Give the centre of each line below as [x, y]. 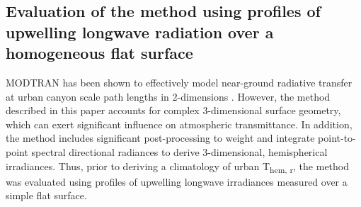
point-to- [337, 138]
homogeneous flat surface [99, 53]
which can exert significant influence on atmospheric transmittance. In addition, [179, 124]
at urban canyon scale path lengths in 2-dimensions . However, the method [168, 96]
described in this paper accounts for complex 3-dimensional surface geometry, [173, 110]
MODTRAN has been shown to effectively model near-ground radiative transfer [179, 82]
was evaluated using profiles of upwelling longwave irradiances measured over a [177, 181]
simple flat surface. [46, 195]
